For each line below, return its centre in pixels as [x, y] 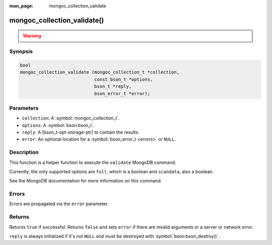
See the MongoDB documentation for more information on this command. [86, 181]
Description [24, 152]
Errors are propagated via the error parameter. [59, 204]
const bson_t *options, [123, 79]
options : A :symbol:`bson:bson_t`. [58, 125]
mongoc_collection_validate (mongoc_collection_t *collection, [100, 72]
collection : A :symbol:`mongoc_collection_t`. [71, 118]
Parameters [24, 108]
